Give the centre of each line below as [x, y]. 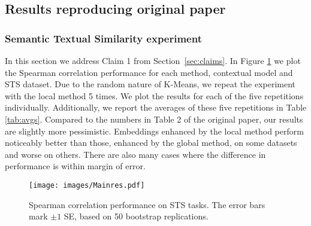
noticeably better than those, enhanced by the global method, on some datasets [151, 143]
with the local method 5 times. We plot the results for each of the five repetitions [154, 95]
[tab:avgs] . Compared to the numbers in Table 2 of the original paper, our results [154, 119]
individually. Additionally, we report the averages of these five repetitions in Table [156, 107]
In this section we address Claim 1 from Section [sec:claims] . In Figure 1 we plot [153, 60]
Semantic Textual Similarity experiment [103, 38]
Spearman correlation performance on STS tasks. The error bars [147, 204]
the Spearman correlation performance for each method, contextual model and [149, 72]
